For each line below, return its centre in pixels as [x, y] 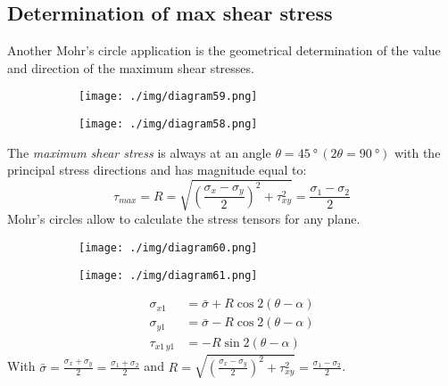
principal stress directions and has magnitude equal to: [157, 170]
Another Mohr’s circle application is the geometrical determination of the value [224, 50]
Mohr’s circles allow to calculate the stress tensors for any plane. [184, 219]
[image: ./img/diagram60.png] [168, 248]
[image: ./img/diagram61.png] [168, 275]
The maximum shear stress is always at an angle [139, 152]
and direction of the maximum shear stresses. [131, 67]
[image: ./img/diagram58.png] [168, 124]
